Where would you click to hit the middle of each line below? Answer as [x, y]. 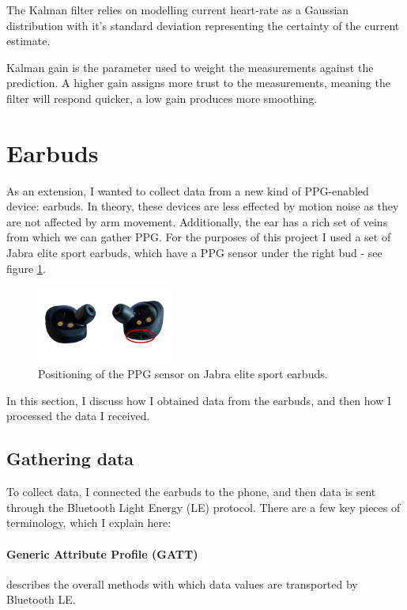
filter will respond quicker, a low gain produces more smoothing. [162, 98]
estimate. [28, 41]
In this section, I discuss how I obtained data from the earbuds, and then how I [199, 400]
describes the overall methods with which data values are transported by [182, 583]
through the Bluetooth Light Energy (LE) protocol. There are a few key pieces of [203, 507]
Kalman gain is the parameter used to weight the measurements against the [190, 67]
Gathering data [70, 458]
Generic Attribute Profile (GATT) [102, 553]
